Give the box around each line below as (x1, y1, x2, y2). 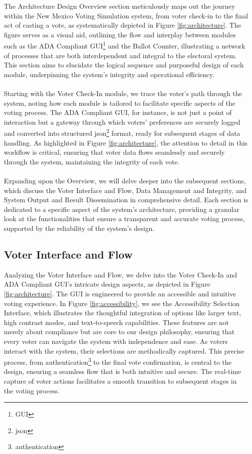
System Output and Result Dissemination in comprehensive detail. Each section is (4, 195, 248, 205)
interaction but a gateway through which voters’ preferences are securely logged (4, 116, 240, 127)
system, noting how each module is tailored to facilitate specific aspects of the (4, 97, 236, 108)
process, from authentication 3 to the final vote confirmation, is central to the (4, 356, 232, 367)
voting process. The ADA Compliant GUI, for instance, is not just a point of (4, 107, 232, 117)
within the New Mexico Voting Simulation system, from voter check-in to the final (4, 10, 248, 20)
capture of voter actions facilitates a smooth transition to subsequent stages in (4, 375, 237, 386)
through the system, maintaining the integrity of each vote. (4, 156, 180, 166)
